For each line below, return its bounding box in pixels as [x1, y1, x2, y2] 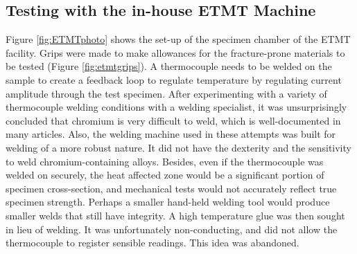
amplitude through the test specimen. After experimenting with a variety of [6, 86, 327, 100]
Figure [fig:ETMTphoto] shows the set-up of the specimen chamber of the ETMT [6, 32, 351, 46]
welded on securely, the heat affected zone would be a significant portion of [6, 167, 324, 182]
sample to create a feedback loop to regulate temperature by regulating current [6, 72, 342, 87]
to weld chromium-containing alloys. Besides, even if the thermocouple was [6, 154, 324, 168]
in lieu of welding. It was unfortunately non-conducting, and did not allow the [6, 221, 338, 236]
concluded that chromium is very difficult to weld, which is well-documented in [6, 113, 341, 127]
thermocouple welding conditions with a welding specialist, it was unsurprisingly [6, 100, 347, 114]
